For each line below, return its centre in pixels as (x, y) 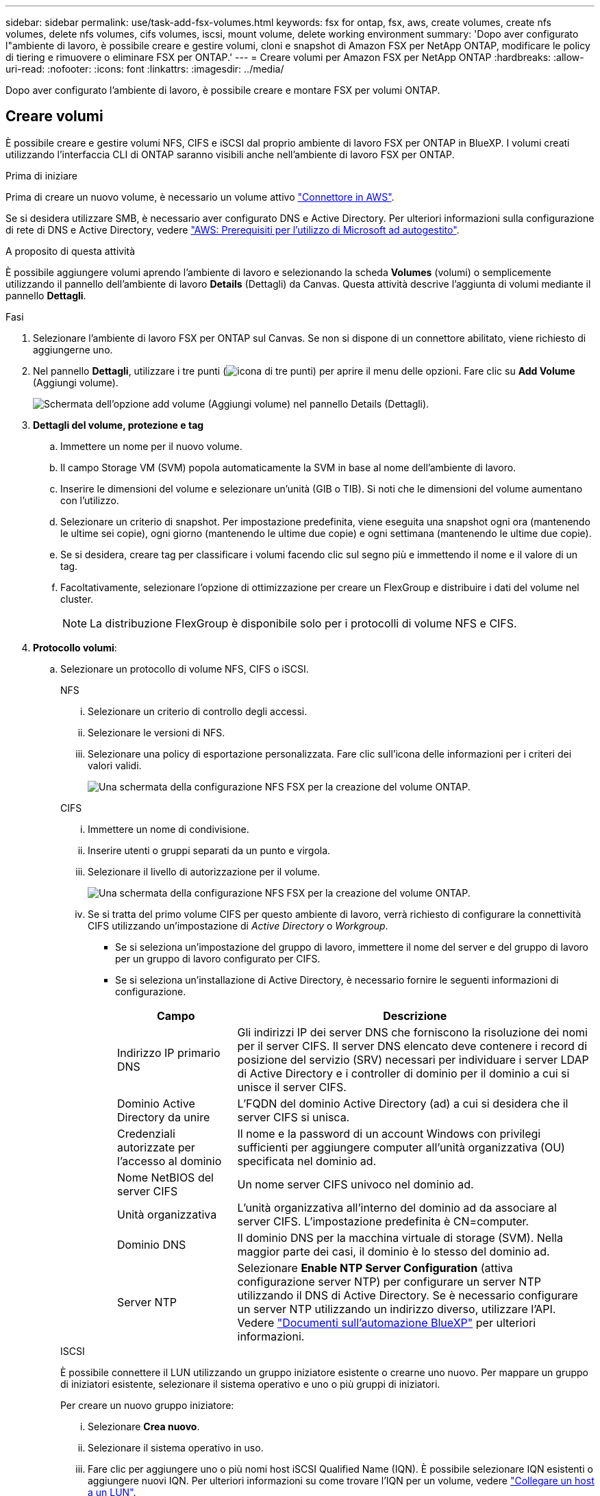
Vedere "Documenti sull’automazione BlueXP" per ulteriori (387, 1322)
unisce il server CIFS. (292, 1087)
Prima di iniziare (41, 175)
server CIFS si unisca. (293, 1117)
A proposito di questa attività (71, 251)
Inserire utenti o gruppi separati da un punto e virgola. (209, 850)
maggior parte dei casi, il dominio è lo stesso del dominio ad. (393, 1251)
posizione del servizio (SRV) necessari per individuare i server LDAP (413, 1059)
